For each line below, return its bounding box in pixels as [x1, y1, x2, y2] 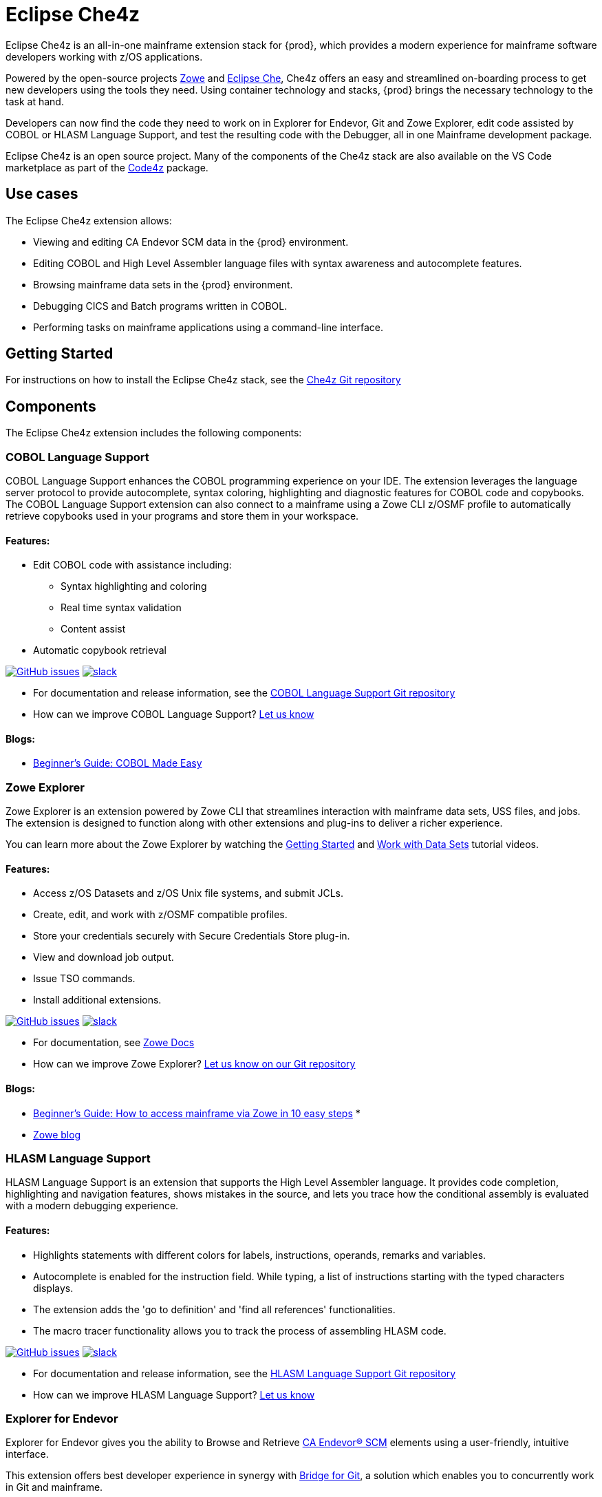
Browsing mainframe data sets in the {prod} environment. [33, 278, 293, 290]
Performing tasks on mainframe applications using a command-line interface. [33, 321, 383, 333]
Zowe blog [33, 1128, 81, 1140]
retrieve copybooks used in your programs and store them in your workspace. [6, 510, 359, 522]
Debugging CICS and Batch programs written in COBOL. [33, 299, 288, 312]
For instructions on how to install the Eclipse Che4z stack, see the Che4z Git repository [6, 374, 401, 386]
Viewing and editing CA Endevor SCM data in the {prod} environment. [33, 235, 349, 248]
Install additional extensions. [33, 994, 162, 1006]
